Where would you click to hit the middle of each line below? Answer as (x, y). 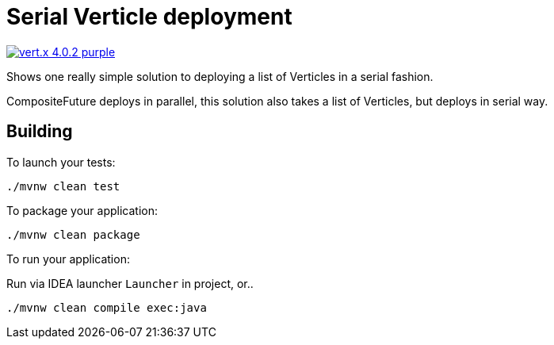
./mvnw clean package (73, 234)
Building (40, 132)
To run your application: (68, 259)
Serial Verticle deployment (149, 17)
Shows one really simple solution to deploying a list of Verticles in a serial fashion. (220, 76)
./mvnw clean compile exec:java (107, 307)
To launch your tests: (61, 162)
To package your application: (82, 210)
